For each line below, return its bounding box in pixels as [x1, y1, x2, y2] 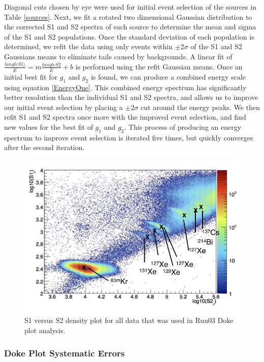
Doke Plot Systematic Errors [4, 346, 125, 359]
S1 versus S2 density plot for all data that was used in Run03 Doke [24, 315, 234, 325]
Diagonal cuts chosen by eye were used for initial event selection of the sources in [4, 2, 256, 12]
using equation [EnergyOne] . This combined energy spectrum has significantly [4, 82, 247, 92]
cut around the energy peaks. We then [141, 101, 260, 112]
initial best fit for [4, 71, 58, 82]
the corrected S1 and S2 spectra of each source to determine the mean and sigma [4, 21, 256, 32]
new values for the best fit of [4, 121, 93, 132]
